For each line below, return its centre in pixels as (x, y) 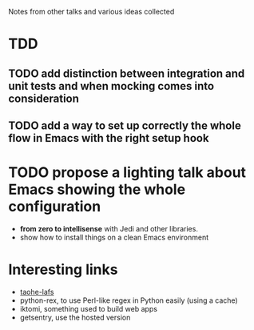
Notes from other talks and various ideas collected (91, 12)
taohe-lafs (37, 292)
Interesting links (63, 270)
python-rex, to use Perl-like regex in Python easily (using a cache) (129, 300)
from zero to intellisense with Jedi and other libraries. (109, 228)
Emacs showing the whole (97, 189)
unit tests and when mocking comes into (111, 86)
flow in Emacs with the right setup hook (109, 138)
